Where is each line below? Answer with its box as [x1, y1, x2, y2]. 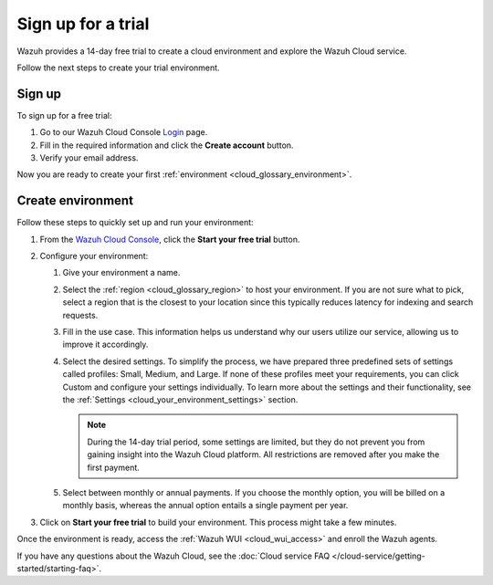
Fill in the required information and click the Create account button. [39, 140, 294, 151]
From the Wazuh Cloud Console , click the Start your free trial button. [39, 234, 300, 245]
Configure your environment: [39, 251, 149, 262]
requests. [62, 309, 99, 320]
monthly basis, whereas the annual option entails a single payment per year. [62, 500, 349, 511]
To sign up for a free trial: [16, 110, 112, 120]
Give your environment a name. [62, 267, 181, 278]
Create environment [16, 193, 134, 209]
